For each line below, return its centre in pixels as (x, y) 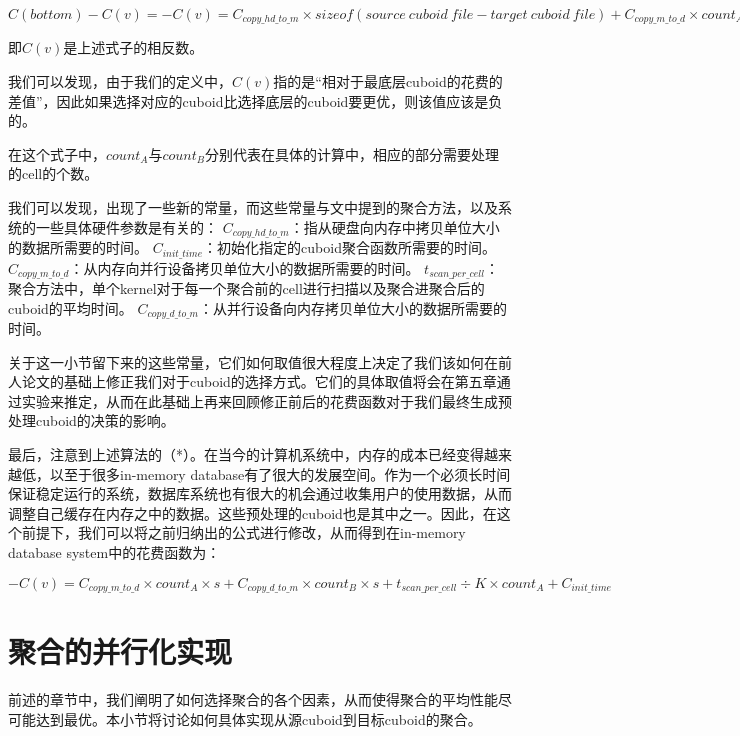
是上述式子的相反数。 (133, 47)
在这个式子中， (57, 153)
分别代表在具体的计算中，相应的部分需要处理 (352, 153)
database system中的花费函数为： (114, 551)
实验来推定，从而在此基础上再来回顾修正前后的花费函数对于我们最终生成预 (266, 400)
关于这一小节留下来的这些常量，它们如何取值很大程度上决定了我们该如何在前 (260, 361)
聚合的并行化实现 (120, 651)
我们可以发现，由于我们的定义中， (120, 81)
